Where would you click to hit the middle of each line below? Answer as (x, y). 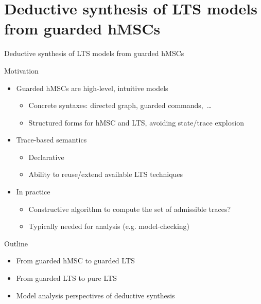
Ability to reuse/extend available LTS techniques (106, 174)
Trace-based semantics (51, 140)
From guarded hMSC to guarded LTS (75, 261)
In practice (33, 192)
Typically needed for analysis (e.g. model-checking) (109, 226)
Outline (16, 243)
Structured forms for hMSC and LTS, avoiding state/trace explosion (136, 122)
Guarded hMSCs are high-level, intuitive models (92, 88)
